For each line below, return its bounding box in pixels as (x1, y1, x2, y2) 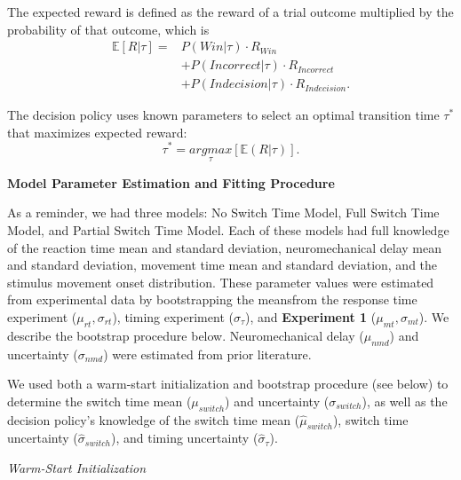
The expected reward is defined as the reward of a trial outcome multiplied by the (7, 3, 454, 20)
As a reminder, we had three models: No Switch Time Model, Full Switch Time (7, 203, 440, 222)
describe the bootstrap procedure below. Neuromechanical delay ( (7, 326, 364, 344)
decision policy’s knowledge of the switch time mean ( (7, 410, 300, 429)
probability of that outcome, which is (7, 20, 210, 38)
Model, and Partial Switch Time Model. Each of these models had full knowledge (7, 220, 449, 239)
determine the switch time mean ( (7, 391, 192, 410)
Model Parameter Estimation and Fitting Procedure (7, 173, 335, 192)
